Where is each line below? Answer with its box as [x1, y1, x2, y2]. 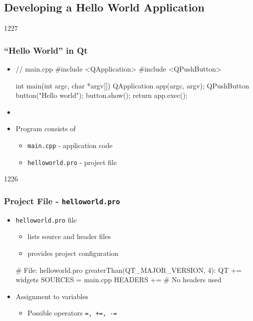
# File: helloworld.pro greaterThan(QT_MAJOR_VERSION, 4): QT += [15, 264, 242, 275]
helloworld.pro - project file [27, 157, 117, 167]
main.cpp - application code [27, 140, 113, 150]
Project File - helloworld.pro [4, 194, 120, 207]
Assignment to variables [15, 291, 88, 301]
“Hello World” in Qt [4, 44, 88, 56]
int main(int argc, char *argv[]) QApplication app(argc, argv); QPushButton [15, 80, 249, 90]
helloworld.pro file [15, 214, 77, 225]
